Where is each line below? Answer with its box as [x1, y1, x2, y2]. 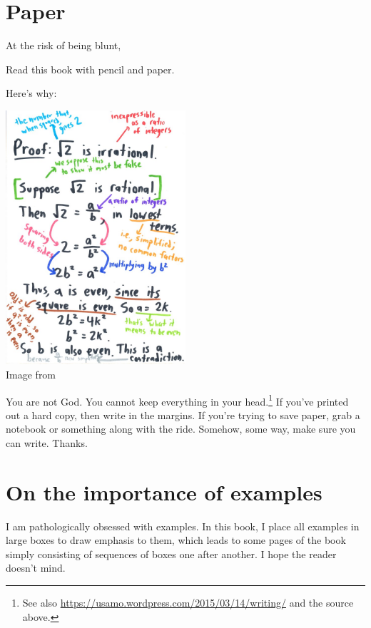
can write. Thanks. [6, 435, 88, 450]
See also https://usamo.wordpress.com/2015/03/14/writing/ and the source [22, 595, 354, 610]
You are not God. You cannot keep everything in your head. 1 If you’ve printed [6, 391, 349, 408]
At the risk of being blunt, [6, 38, 121, 53]
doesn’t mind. [6, 560, 66, 575]
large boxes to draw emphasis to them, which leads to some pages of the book [6, 532, 346, 547]
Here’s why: [6, 86, 57, 101]
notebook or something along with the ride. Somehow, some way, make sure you [6, 421, 356, 436]
